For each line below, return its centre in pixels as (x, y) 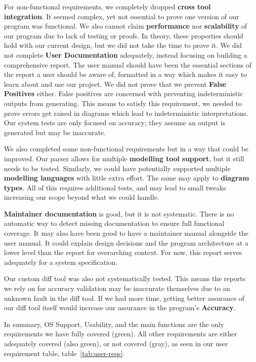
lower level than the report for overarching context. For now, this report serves (123, 252)
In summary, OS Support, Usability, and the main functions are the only (114, 324)
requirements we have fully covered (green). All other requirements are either (121, 334)
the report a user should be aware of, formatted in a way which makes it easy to (126, 74)
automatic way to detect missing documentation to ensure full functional (114, 223)
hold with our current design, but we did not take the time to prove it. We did (123, 45)
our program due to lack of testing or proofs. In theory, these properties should (124, 35)
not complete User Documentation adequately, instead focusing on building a (126, 54)
